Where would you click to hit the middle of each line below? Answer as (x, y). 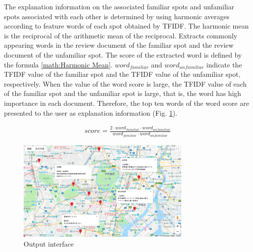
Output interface (49, 243)
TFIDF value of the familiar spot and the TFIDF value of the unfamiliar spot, (122, 74)
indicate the (224, 64)
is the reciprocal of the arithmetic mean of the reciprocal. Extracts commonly (121, 35)
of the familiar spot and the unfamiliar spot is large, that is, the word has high (123, 93)
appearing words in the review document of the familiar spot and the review (119, 45)
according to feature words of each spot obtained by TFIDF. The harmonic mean (126, 26)
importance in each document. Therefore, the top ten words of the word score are (126, 103)
